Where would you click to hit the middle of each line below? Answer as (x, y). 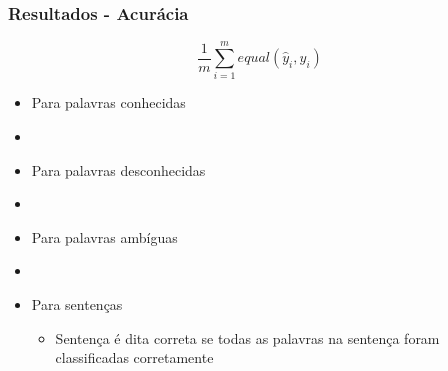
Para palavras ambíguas (104, 236)
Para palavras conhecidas (108, 102)
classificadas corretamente (134, 357)
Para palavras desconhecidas (118, 169)
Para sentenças (77, 303)
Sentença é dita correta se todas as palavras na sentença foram (247, 337)
